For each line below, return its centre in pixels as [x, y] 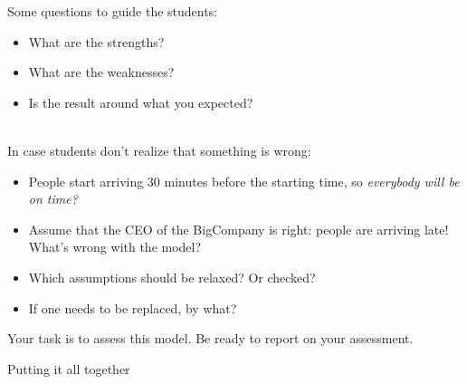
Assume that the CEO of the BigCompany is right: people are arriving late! [238, 229]
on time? [53, 199]
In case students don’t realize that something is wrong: [159, 150]
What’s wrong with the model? [115, 247]
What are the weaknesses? [101, 72]
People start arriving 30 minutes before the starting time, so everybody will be [244, 181]
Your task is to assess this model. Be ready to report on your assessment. [210, 338]
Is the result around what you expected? [141, 102]
